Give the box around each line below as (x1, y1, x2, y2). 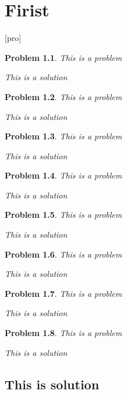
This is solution (5, 375, 100, 393)
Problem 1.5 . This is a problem (5, 208, 122, 221)
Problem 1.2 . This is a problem (5, 90, 122, 102)
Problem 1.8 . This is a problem (5, 327, 122, 339)
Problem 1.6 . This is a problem (5, 248, 122, 260)
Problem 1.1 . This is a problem (5, 51, 122, 63)
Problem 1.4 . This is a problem (5, 169, 122, 181)
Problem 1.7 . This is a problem (5, 287, 122, 299)
